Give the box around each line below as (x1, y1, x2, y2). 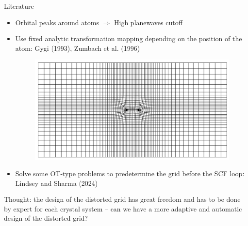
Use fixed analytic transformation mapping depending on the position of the (15, 33, 242, 44)
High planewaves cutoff (114, 17, 182, 27)
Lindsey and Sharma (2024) (15, 178, 98, 188)
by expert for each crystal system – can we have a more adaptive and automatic (4, 203, 242, 213)
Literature (4, 1, 34, 11)
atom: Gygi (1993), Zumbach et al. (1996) (15, 43, 140, 53)
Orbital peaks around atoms (15, 17, 99, 27)
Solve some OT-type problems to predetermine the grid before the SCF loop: (15, 168, 245, 179)
